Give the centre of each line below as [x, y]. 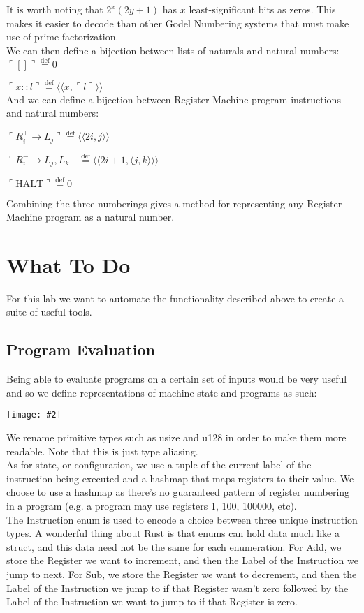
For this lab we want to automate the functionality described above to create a [175, 298]
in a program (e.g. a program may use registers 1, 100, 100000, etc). [152, 506]
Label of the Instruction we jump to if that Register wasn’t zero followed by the [177, 588]
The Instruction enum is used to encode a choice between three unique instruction [182, 519]
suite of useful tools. [49, 312]
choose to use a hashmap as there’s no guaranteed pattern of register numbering [178, 492]
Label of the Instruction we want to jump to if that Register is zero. [152, 601]
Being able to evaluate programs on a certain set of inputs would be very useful [177, 379]
